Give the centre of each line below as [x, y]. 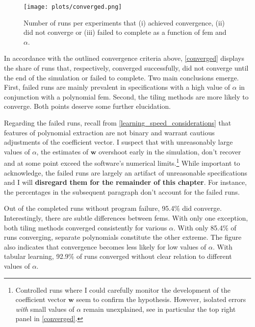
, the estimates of [63, 151]
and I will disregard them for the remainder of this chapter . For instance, [126, 182]
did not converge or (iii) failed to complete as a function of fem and [125, 32]
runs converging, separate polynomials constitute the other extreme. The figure [123, 237]
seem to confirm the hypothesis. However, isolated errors [161, 299]
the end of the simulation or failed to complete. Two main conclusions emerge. [121, 77]
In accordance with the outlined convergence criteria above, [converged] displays [124, 58]
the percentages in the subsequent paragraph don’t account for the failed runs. [122, 191]
